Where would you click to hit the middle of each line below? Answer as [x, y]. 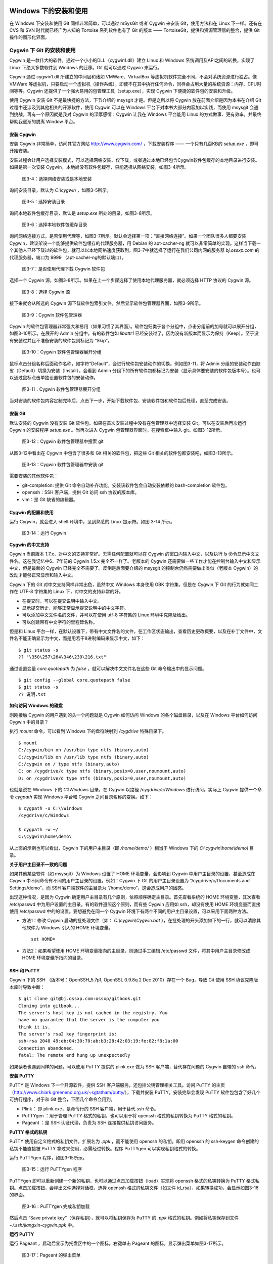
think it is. [34, 1027]
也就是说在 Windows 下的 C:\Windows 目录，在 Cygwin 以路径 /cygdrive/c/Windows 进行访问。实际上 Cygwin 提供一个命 [136, 790]
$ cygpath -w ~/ [38, 830]
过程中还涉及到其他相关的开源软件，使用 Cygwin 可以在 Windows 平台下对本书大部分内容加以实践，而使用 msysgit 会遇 [134, 107]
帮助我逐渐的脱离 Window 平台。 [43, 121]
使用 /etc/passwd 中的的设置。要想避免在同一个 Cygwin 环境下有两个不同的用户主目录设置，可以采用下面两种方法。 [130, 911]
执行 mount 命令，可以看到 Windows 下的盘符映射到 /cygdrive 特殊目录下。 [88, 731]
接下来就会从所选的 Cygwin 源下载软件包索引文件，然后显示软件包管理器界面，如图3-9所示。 [106, 303]
